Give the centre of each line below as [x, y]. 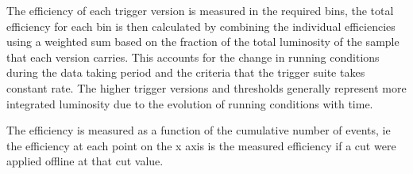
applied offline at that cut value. [85, 161]
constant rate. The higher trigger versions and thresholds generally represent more [206, 87]
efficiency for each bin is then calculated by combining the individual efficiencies [201, 26]
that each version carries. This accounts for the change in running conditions [193, 57]
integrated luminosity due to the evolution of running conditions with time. [190, 103]
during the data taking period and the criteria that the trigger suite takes [186, 72]
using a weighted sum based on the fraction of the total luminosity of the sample [203, 42]
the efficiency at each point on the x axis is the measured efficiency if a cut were [201, 145]
